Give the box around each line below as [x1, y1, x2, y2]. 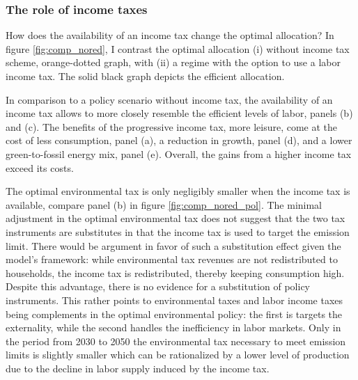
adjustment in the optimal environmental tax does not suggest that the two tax [6, 211, 345, 225]
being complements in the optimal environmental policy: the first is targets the [6, 306, 343, 321]
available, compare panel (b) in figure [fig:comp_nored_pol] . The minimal [6, 197, 322, 212]
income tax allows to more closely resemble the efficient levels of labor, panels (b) [6, 106, 353, 120]
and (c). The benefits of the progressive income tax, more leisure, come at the [6, 119, 338, 134]
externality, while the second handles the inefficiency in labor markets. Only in [6, 320, 341, 335]
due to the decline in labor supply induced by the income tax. [6, 361, 270, 375]
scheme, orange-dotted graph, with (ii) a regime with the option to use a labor [6, 55, 341, 70]
